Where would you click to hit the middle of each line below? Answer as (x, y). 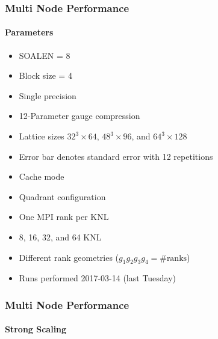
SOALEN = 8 (45, 55)
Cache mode (42, 176)
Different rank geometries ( (69, 257)
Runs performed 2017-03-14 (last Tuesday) (98, 278)
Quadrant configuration (62, 196)
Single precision (48, 95)
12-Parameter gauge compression (79, 116)
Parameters (29, 32)
